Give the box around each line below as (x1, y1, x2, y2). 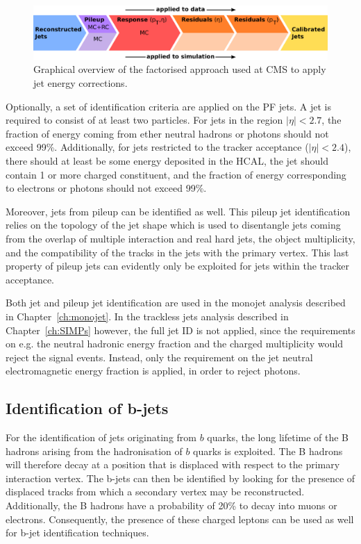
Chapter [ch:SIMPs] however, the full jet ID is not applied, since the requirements (6, 322, 355, 337)
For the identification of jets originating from (6, 430, 196, 445)
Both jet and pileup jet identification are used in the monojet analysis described (6, 295, 346, 310)
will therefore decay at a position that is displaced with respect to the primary (6, 457, 340, 472)
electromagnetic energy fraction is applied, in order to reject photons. (6, 363, 301, 378)
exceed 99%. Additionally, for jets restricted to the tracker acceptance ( (6, 140, 309, 154)
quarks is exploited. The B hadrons (193, 443, 343, 458)
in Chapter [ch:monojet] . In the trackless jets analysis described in (6, 308, 289, 323)
